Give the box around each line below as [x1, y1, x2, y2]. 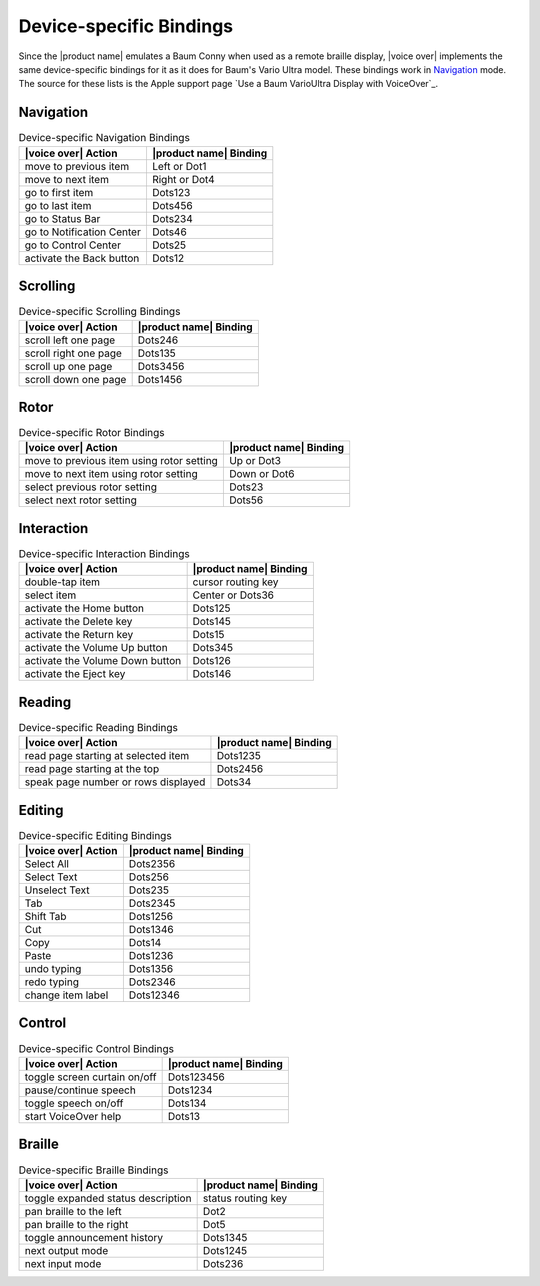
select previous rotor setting [24, 480, 157, 494]
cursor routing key [192, 575, 279, 589]
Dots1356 [128, 962, 174, 976]
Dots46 [151, 225, 187, 239]
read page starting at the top [24, 762, 160, 776]
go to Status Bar [24, 211, 101, 225]
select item [24, 588, 77, 602]
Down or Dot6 [228, 467, 295, 481]
